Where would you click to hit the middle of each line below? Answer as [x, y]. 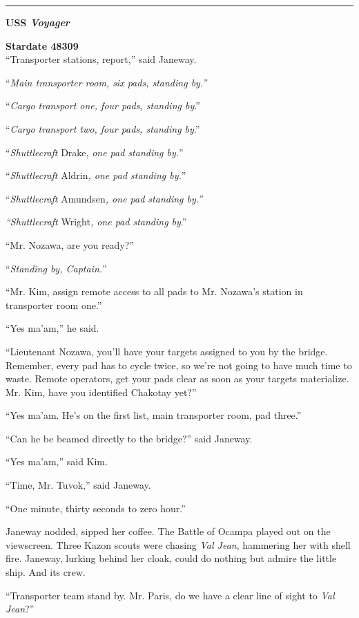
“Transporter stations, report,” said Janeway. [101, 59]
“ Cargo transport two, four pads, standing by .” [103, 128]
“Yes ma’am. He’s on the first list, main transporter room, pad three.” [154, 415]
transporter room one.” [54, 305]
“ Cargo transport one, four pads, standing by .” [103, 105]
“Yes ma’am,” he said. [52, 328]
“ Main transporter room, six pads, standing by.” [106, 82]
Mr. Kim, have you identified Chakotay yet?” [101, 392]
